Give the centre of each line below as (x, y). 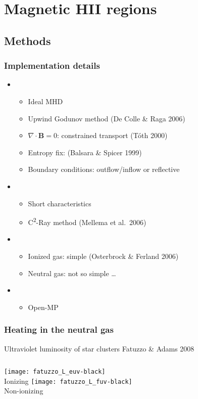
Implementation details (52, 65)
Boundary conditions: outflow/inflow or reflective (104, 169)
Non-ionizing (24, 391)
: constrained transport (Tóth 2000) (112, 135)
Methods (28, 40)
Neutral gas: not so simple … (72, 273)
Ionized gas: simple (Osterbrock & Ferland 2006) (103, 256)
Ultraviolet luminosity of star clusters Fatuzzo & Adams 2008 (99, 348)
